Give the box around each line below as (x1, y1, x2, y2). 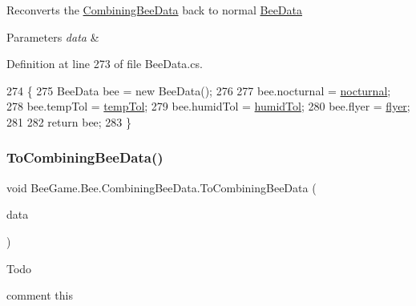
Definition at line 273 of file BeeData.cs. (6, 55, 203, 72)
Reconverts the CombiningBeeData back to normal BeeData (6, 2, 302, 18)
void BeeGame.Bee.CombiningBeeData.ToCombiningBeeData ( (6, 179, 317, 195)
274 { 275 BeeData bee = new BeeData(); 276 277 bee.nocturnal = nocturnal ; (6, 82, 391, 99)
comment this (6, 287, 73, 304)
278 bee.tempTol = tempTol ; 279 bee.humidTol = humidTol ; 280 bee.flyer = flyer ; (6, 98, 410, 115)
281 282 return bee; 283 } (6, 113, 132, 130)
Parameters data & (6, 28, 99, 45)
